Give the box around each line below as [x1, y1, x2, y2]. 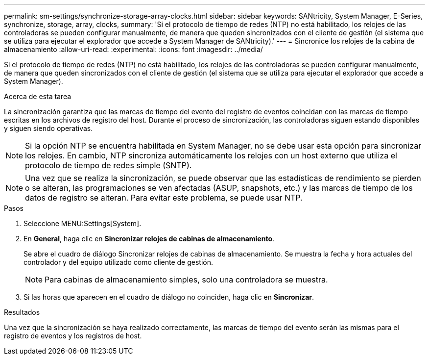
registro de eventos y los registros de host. [4, 332, 142, 340]
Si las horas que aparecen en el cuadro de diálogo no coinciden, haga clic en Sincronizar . [24, 293, 314, 301]
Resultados [4, 308, 40, 316]
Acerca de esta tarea [4, 92, 71, 101]
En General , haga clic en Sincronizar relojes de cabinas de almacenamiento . [24, 234, 275, 243]
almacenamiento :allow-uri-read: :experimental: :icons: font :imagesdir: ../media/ [4, 45, 263, 53]
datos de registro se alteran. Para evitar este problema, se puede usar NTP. [25, 193, 303, 203]
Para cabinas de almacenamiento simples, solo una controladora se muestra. [45, 275, 328, 284]
